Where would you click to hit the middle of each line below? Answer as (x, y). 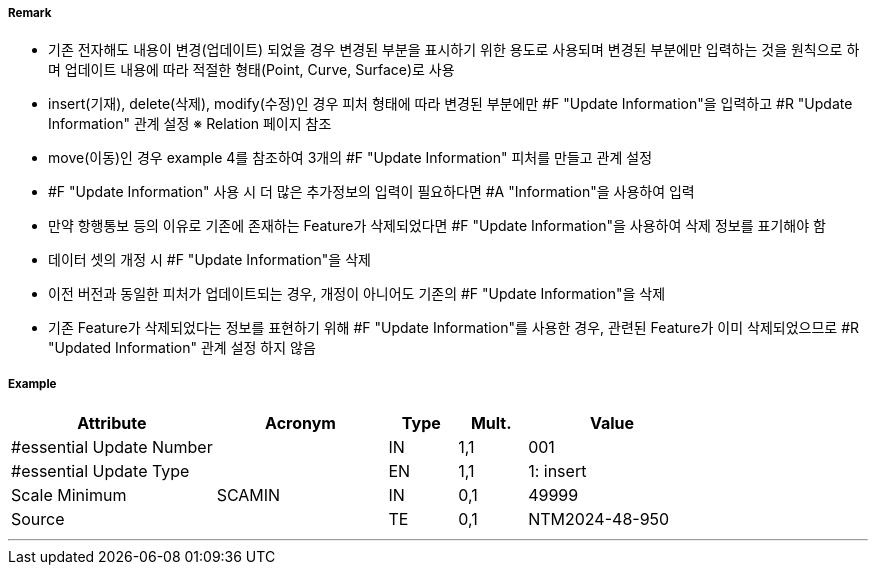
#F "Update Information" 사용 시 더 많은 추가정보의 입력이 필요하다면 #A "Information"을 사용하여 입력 (371, 192)
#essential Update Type (100, 471)
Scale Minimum (69, 495)
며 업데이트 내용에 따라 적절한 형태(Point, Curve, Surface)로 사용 (251, 70)
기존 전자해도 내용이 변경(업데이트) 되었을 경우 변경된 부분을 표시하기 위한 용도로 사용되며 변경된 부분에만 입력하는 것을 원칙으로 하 (454, 50)
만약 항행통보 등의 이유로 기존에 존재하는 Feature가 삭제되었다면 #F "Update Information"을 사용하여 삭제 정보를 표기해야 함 (437, 226)
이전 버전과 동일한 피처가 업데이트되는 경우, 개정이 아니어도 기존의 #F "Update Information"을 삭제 (357, 294)
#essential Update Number (112, 447)
